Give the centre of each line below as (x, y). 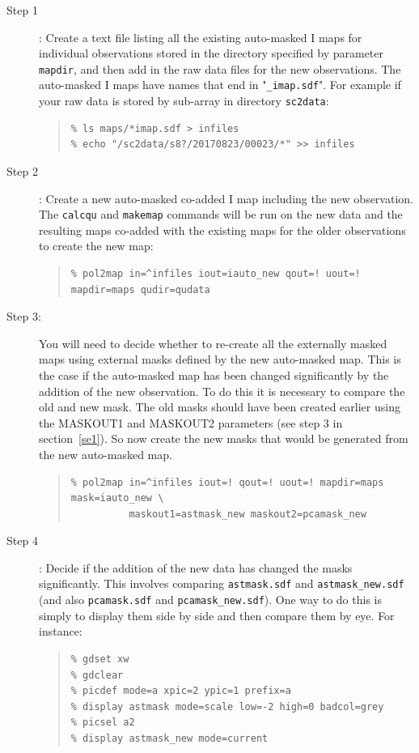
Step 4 (22, 540)
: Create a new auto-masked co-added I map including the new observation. (226, 198)
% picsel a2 (103, 723)
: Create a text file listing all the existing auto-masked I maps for (201, 37)
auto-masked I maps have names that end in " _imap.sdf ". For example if (220, 85)
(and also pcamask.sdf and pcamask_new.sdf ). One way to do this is (210, 600)
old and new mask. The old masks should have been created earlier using (220, 407)
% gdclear (97, 675)
